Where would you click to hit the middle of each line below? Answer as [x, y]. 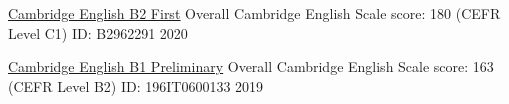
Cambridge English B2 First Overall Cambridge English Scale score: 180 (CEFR [254, 13]
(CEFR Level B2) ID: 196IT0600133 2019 [136, 85]
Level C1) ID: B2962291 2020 [98, 32]
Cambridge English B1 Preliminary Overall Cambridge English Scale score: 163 [251, 66]
